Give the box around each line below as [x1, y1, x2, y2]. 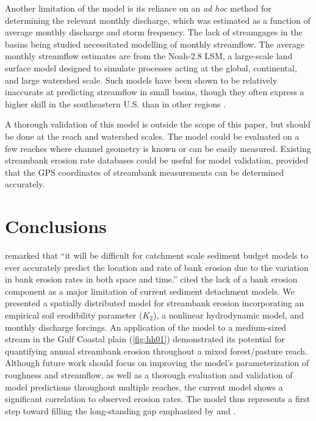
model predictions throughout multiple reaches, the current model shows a [5, 380, 283, 393]
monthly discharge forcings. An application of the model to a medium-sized [5, 320, 287, 333]
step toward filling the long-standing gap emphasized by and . [5, 404, 236, 417]
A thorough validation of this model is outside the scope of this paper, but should [5, 118, 311, 131]
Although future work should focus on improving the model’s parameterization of [5, 356, 309, 369]
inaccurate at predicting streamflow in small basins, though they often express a [5, 85, 304, 98]
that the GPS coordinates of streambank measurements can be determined [5, 165, 284, 178]
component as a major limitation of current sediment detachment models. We [5, 284, 295, 297]
